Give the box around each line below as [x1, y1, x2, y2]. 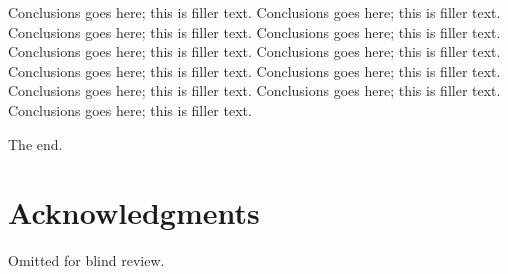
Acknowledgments [8, 192, 260, 233]
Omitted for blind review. [8, 250, 165, 271]
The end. [8, 133, 63, 154]
